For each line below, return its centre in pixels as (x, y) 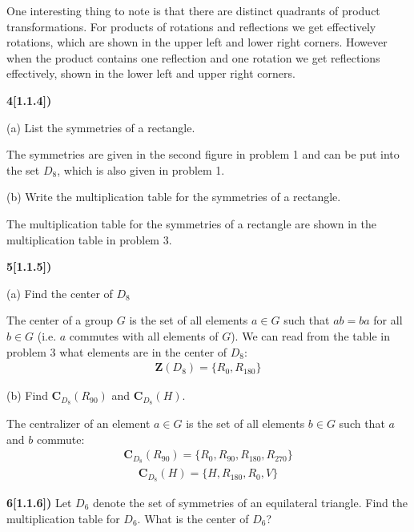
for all (388, 320)
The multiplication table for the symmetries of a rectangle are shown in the (191, 223)
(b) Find (27, 395)
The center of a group (60, 320)
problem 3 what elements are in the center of (117, 351)
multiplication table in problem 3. (89, 239)
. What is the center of (193, 518)
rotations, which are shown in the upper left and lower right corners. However (197, 42)
